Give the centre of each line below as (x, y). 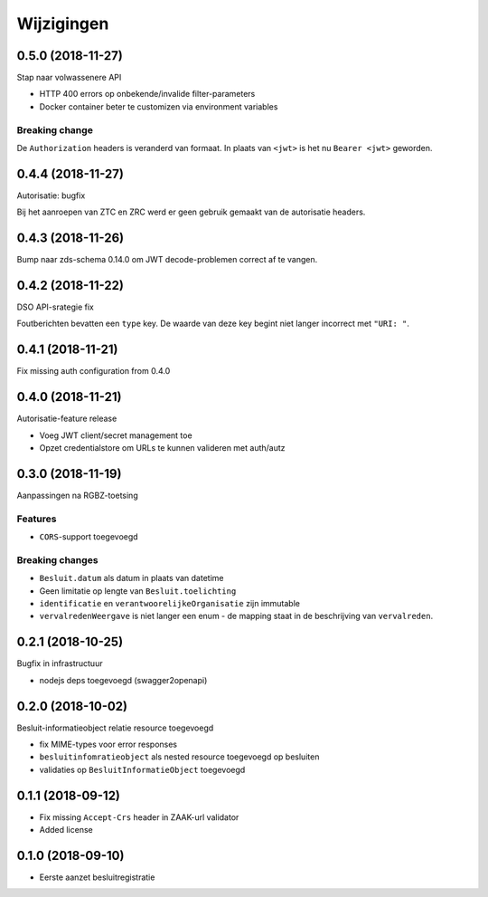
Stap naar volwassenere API (69, 78)
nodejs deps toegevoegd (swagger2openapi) (123, 680)
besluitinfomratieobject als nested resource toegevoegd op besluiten (179, 757)
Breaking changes (57, 559)
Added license (66, 830)
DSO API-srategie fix (55, 307)
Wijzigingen (63, 24)
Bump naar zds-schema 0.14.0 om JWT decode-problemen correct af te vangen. (167, 260)
